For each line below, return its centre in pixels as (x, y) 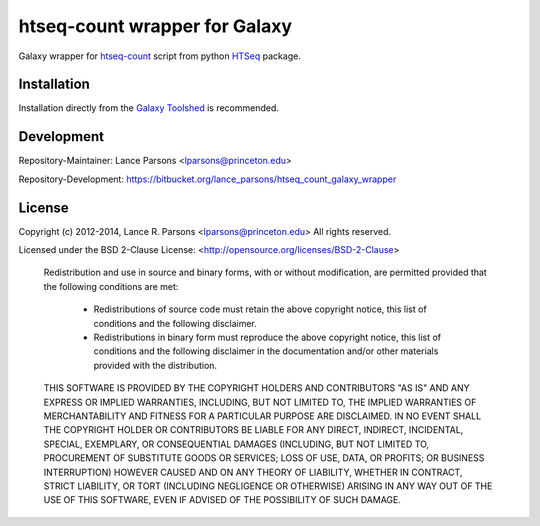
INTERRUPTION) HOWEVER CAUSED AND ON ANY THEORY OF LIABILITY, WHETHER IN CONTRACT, (253, 472)
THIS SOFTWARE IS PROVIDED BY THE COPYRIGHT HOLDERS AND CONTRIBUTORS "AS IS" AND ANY (256, 388)
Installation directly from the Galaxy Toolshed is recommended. (149, 108)
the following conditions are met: (111, 286)
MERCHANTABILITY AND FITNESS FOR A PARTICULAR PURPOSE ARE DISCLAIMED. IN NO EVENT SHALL (262, 416)
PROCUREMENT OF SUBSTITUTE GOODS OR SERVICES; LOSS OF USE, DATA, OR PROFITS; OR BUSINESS (264, 458)
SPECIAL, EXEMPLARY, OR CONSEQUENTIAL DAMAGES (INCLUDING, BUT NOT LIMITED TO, (236, 444)
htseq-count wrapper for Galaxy (155, 26)
